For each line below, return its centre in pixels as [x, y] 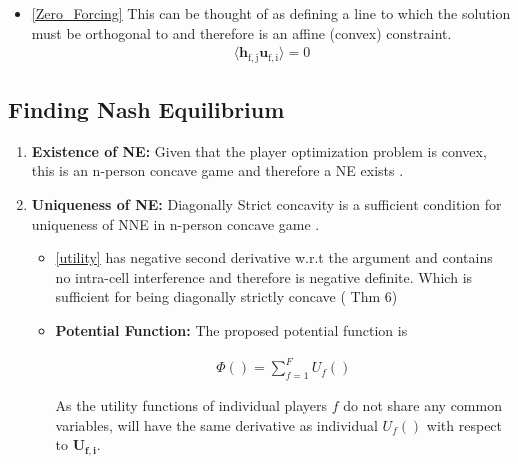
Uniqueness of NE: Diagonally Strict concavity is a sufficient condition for [266, 204]
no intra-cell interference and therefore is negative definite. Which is [264, 276]
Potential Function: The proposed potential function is [231, 330]
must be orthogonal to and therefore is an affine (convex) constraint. [241, 32]
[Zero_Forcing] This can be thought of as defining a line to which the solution [271, 13]
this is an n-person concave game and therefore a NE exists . [217, 170]
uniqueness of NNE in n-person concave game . [175, 223]
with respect [464, 424]
